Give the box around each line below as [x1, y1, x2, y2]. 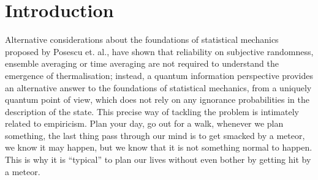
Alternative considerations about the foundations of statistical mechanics [5, 33, 279, 46]
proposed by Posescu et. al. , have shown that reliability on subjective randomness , [5, 45, 314, 58]
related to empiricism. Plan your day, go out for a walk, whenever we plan [5, 117, 284, 130]
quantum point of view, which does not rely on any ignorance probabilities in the [5, 93, 309, 106]
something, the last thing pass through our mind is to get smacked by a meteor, [5, 129, 305, 141]
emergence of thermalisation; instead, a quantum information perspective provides [5, 69, 313, 81]
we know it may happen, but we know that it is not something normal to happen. [5, 141, 312, 154]
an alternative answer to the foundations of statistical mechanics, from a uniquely [5, 81, 312, 94]
